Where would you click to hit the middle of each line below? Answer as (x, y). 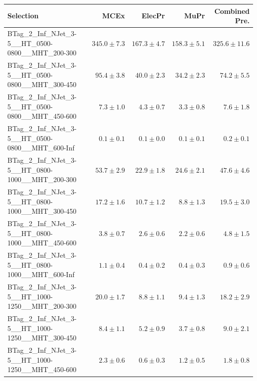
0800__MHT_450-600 (42, 116)
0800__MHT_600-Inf (41, 148)
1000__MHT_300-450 (42, 211)
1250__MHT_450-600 (42, 369)
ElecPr (153, 16)
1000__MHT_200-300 (42, 179)
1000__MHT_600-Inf (41, 274)
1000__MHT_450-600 (42, 243)
